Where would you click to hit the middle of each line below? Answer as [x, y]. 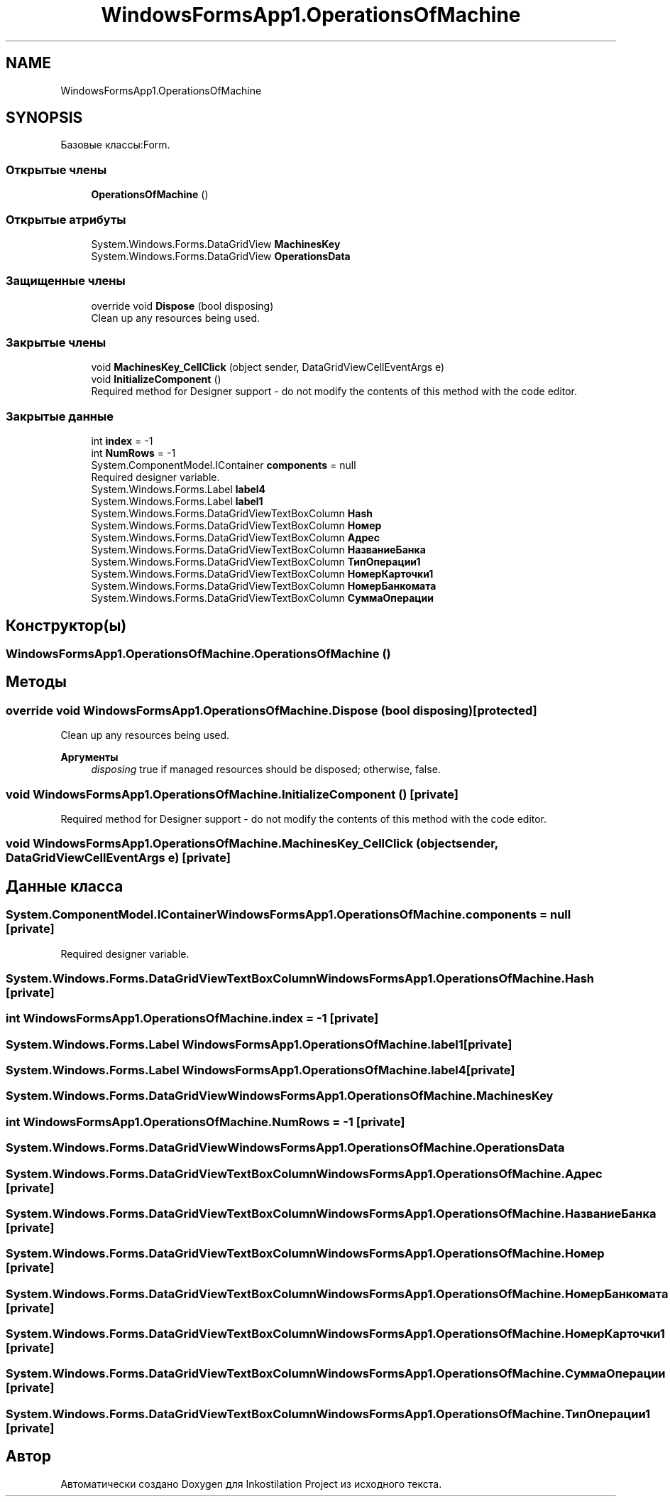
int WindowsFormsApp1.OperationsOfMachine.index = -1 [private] [192, 1019]
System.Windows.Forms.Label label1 [177, 502]
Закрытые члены [56, 343]
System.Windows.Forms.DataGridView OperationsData [221, 256]
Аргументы [89, 757]
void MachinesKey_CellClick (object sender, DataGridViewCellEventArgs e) [268, 367]
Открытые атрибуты [66, 219]
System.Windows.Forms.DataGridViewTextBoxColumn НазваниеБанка [258, 550]
